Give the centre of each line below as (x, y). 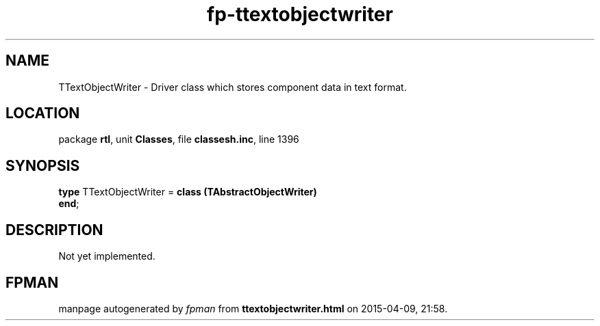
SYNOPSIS (43, 165)
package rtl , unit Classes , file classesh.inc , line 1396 (179, 139)
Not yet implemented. (107, 256)
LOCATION (43, 113)
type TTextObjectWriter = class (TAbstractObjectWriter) (188, 192)
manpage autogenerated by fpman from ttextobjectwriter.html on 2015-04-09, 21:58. (253, 308)
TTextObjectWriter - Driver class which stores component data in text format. (233, 87)
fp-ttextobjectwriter (300, 14)
